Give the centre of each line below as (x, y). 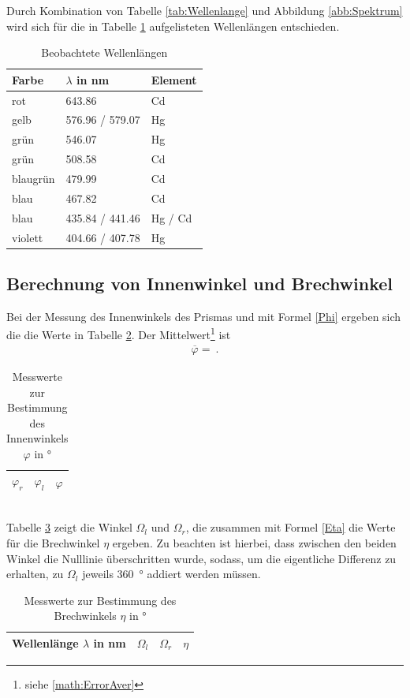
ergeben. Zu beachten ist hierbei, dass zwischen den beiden (254, 542)
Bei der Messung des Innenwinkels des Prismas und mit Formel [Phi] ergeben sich (204, 316)
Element (174, 79)
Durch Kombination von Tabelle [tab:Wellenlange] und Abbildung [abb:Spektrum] (205, 10)
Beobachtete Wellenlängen (104, 52)
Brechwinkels (85, 616)
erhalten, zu (35, 574)
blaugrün (34, 178)
